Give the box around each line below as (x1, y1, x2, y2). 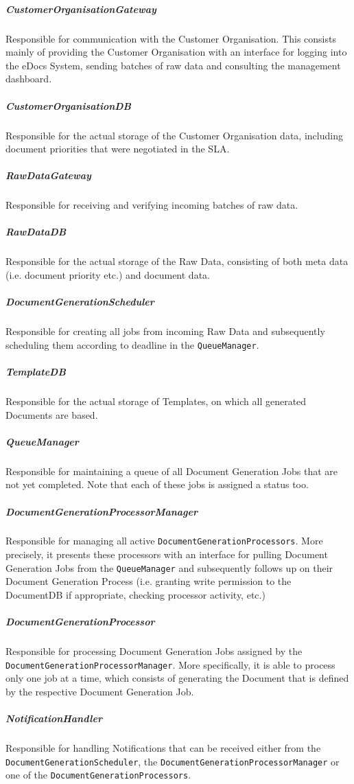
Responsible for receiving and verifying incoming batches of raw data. (5, 198, 298, 212)
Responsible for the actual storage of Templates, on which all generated (5, 393, 307, 408)
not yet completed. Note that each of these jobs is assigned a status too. (5, 477, 309, 492)
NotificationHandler (5, 711, 102, 726)
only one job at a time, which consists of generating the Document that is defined (5, 671, 349, 685)
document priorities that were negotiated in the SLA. (5, 141, 230, 156)
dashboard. (5, 71, 52, 86)
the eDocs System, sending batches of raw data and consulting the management (5, 58, 341, 72)
